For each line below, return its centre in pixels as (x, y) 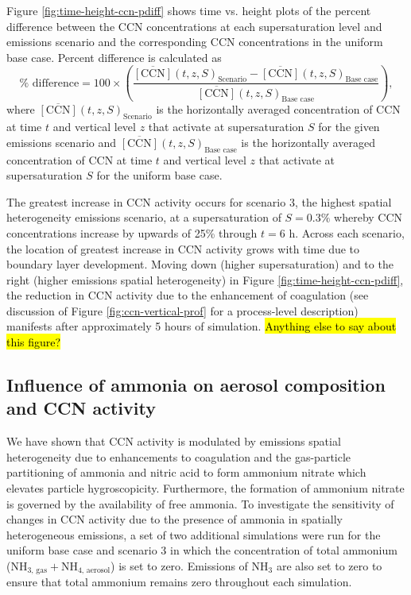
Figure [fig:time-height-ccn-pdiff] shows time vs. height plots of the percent (189, 10)
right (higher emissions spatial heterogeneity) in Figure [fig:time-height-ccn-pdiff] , (205, 279)
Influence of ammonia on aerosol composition (196, 385)
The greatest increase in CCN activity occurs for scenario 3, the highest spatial (199, 201)
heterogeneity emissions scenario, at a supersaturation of (144, 217)
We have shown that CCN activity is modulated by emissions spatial (174, 441)
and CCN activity (81, 408)
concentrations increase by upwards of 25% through (132, 232)
